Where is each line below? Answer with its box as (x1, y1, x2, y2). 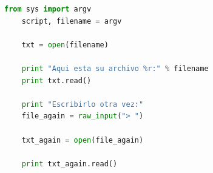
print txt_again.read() (21, 159, 118, 168)
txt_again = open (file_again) (21, 135, 144, 144)
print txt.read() (21, 76, 92, 85)
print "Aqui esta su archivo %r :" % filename (21, 64, 209, 73)
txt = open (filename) (21, 40, 109, 49)
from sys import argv (4, 5, 92, 13)
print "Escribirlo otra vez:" (21, 100, 144, 109)
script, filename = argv (21, 16, 122, 25)
